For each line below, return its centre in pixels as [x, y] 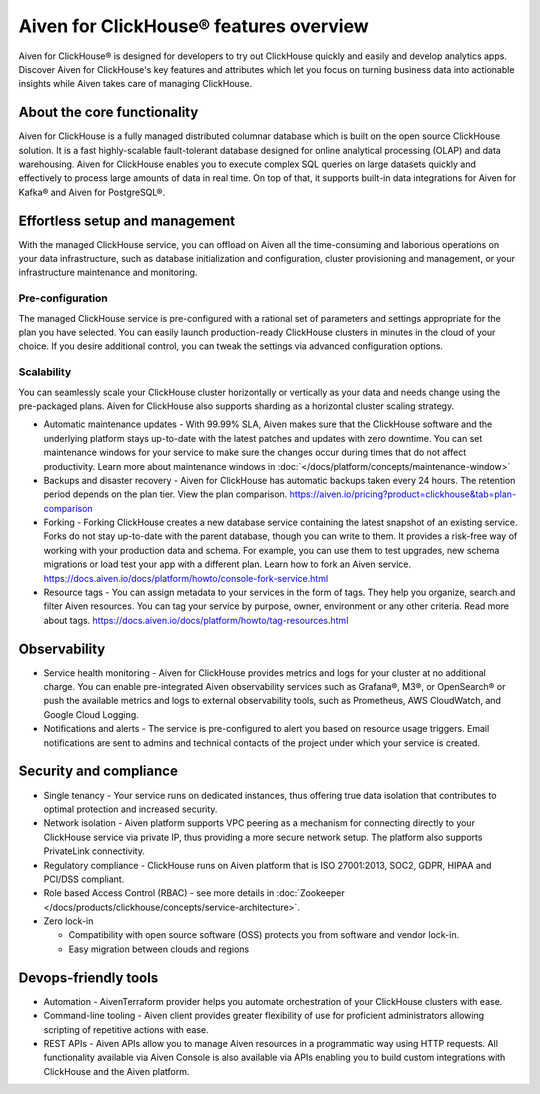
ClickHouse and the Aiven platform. [116, 1071]
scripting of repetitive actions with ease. [126, 1029]
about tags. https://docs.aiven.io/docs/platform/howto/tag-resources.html [196, 620]
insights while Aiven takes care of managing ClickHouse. [135, 84]
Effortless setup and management [126, 220]
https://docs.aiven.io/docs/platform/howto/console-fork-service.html [186, 578]
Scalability [45, 372]
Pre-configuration [63, 298]
